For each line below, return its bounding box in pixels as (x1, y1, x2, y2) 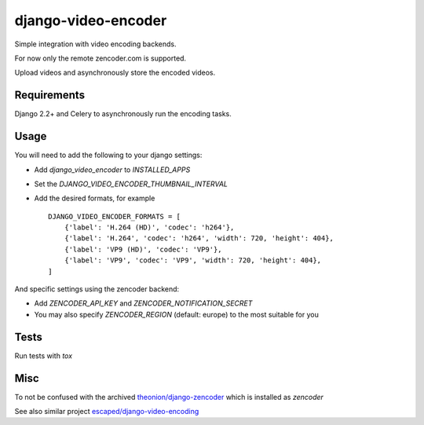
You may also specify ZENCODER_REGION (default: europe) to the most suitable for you (34, 310, 320, 319)
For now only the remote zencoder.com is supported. (14, 53, 187, 63)
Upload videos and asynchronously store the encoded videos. (14, 68, 216, 78)
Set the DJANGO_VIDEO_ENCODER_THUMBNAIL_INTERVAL (34, 179, 228, 189)
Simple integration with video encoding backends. (14, 39, 177, 49)
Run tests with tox (14, 350, 73, 361)
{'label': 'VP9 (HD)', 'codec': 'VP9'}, (64, 244, 223, 254)
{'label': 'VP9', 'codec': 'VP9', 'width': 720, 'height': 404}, (64, 256, 322, 265)
